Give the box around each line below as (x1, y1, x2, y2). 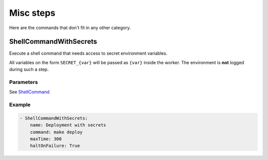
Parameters (9, 79, 38, 85)
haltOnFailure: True (30, 143, 80, 149)
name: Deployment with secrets (30, 122, 106, 128)
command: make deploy (30, 129, 83, 135)
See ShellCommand (9, 89, 50, 95)
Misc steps (9, 7, 56, 18)
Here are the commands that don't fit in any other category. (9, 25, 131, 31)
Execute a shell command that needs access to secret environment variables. (9, 50, 168, 56)
